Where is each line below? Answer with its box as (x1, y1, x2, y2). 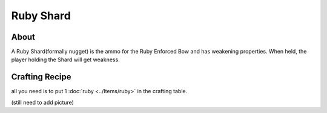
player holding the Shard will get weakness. (11, 56, 121, 63)
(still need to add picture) (11, 99, 74, 106)
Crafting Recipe (11, 72, 72, 82)
